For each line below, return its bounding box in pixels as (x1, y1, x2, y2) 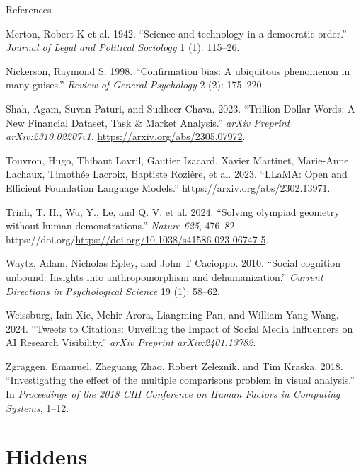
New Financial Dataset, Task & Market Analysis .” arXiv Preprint (6, 115, 290, 130)
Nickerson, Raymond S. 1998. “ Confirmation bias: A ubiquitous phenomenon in (6, 63, 350, 78)
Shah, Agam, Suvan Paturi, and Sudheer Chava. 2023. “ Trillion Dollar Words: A (6, 101, 355, 115)
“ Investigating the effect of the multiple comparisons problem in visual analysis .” (6, 372, 355, 387)
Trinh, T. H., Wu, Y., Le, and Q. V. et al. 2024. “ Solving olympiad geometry (6, 204, 340, 219)
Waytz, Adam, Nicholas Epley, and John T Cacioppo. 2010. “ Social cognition (6, 256, 341, 270)
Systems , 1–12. (6, 400, 69, 415)
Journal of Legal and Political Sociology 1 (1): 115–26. (6, 40, 240, 55)
